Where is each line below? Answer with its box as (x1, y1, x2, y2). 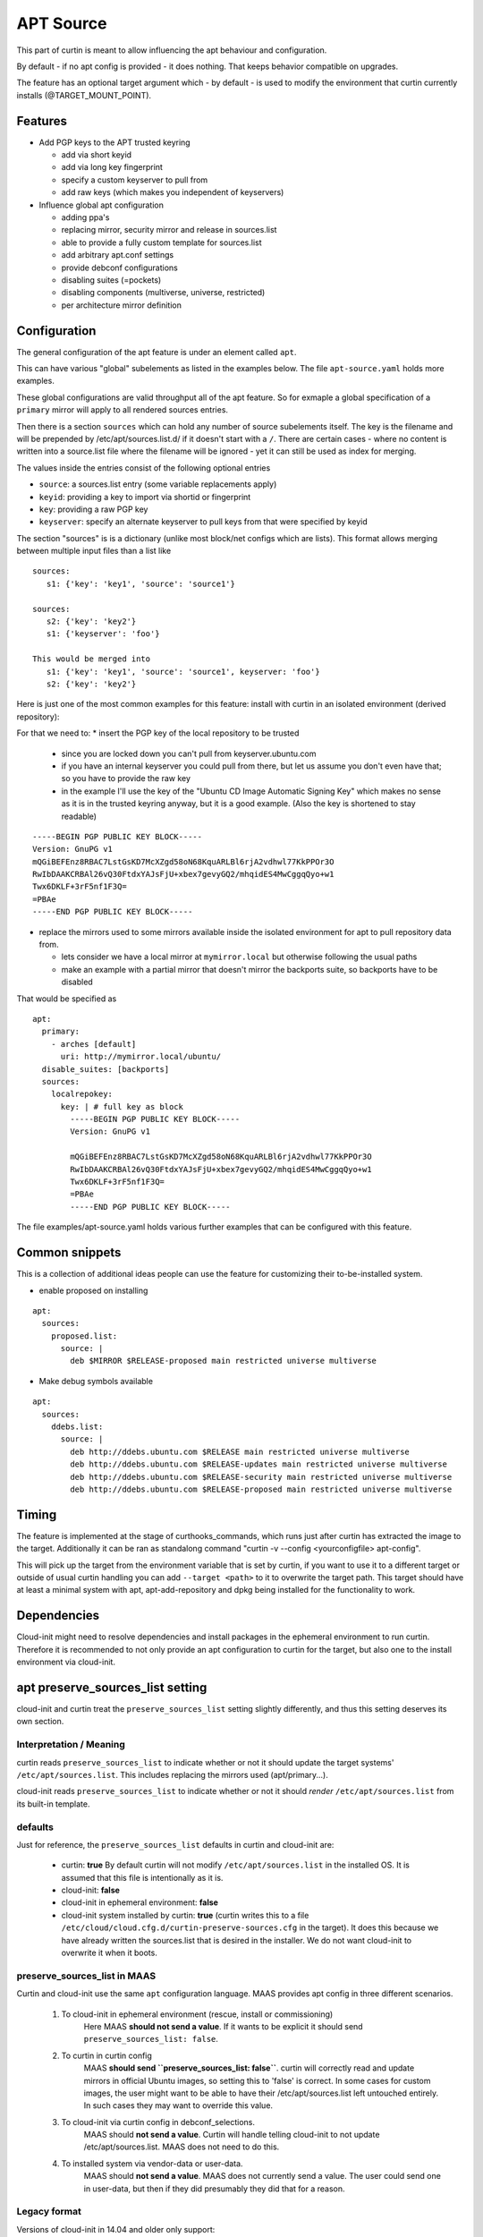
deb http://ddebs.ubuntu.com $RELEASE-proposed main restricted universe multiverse (70, 1484, 453, 1494)
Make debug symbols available (38, 1375, 154, 1386)
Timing (16, 1507, 57, 1522)
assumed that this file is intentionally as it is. (61, 1872, 224, 1883)
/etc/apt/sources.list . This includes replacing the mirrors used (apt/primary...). (16, 1769, 328, 1780)
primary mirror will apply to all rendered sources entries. (16, 404, 228, 415)
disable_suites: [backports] (41, 1064, 170, 1074)
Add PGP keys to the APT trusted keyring (38, 137, 191, 148)
